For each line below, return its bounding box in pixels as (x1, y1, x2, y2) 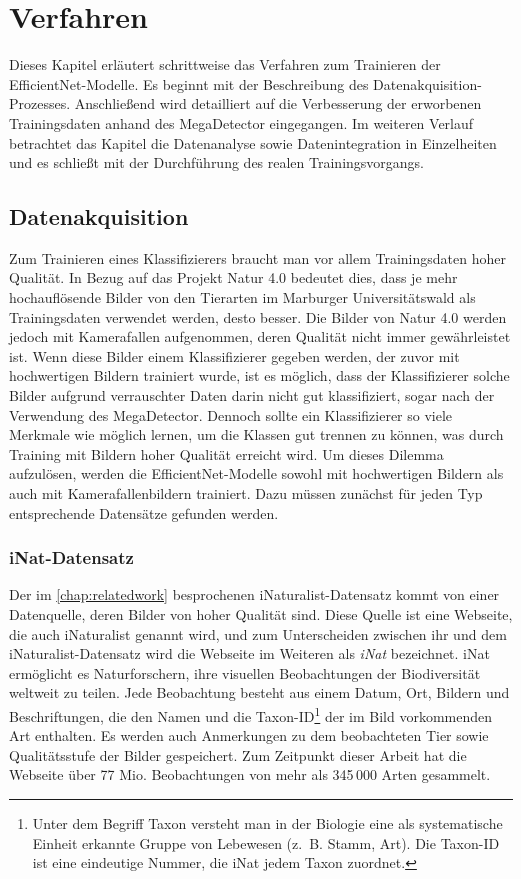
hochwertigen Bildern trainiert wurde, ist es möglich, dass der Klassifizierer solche (9, 365, 510, 386)
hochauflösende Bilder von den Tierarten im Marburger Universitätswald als (9, 287, 476, 308)
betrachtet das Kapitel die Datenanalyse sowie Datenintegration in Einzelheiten (9, 132, 497, 153)
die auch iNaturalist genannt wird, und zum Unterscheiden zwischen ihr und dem (9, 623, 507, 644)
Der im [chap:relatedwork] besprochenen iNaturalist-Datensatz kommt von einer (9, 584, 500, 605)
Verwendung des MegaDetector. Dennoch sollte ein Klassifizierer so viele (9, 404, 453, 425)
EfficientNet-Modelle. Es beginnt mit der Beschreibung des (9, 73, 369, 94)
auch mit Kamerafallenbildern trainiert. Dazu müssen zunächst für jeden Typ (9, 483, 483, 504)
